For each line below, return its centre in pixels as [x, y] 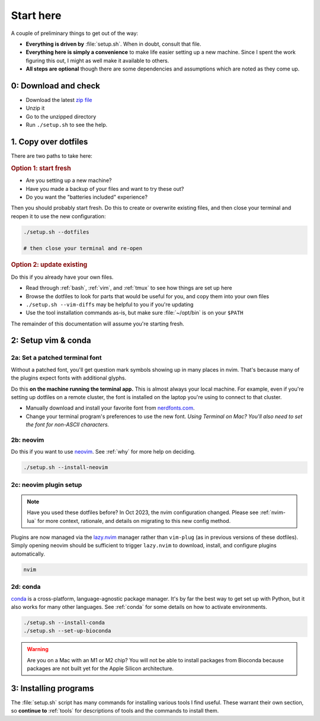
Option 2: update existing [49, 265]
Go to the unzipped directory [61, 116]
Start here [36, 15]
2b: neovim [28, 440]
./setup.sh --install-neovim [66, 468]
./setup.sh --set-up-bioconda [67, 631]
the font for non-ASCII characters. [68, 425]
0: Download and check [55, 86]
